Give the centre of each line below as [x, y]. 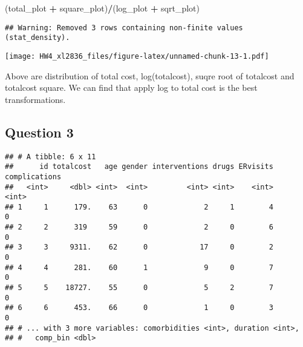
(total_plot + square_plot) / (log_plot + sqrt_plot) [102, 8]
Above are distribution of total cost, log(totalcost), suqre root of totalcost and [150, 75]
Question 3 [39, 132]
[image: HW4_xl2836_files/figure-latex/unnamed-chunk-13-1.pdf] [137, 56]
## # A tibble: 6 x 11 [50, 157]
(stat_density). [37, 38]
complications [33, 177]
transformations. [35, 99]
